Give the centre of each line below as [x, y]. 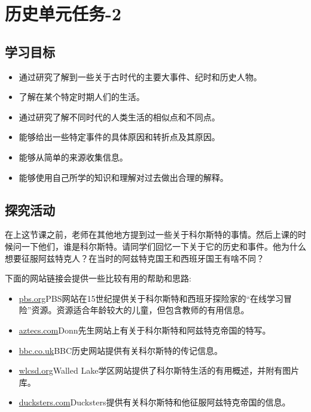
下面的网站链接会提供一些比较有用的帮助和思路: [98, 278]
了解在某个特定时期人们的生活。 [82, 97]
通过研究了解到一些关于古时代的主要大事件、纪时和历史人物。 [140, 76]
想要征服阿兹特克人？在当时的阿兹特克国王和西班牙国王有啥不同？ [135, 258]
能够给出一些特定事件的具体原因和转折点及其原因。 [119, 137]
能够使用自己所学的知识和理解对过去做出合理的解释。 [124, 177]
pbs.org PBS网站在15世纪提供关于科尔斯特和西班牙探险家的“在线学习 [151, 298]
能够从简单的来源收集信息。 [73, 157]
